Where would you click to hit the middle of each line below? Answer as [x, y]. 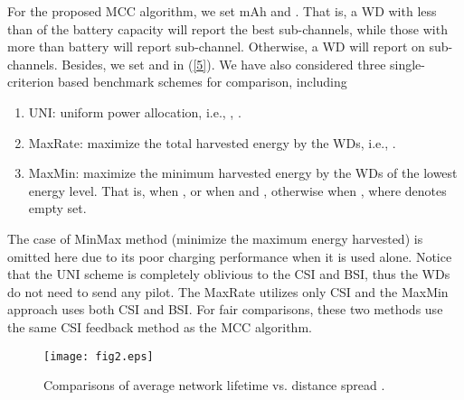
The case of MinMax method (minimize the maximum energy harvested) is [215, 238]
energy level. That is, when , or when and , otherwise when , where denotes [237, 190]
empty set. [57, 208]
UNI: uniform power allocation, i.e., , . [135, 112]
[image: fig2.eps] [99, 356]
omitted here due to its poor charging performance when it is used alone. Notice [230, 256]
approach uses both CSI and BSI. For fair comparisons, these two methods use [225, 309]
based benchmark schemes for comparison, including [203, 82]
